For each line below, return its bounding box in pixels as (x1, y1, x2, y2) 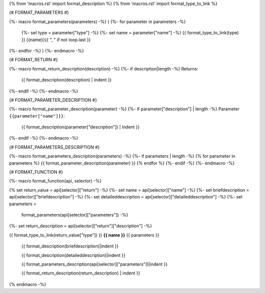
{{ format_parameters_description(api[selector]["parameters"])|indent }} (21, 261, 168, 267)
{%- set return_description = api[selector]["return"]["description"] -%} (9, 223, 152, 229)
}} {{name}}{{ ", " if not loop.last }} (21, 37, 91, 43)
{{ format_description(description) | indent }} (21, 77, 112, 83)
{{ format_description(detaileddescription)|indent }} (21, 252, 126, 258)
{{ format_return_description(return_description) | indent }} (21, 270, 140, 276)
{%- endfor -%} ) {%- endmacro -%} (9, 48, 84, 53)
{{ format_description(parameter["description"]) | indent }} (21, 124, 140, 130)
